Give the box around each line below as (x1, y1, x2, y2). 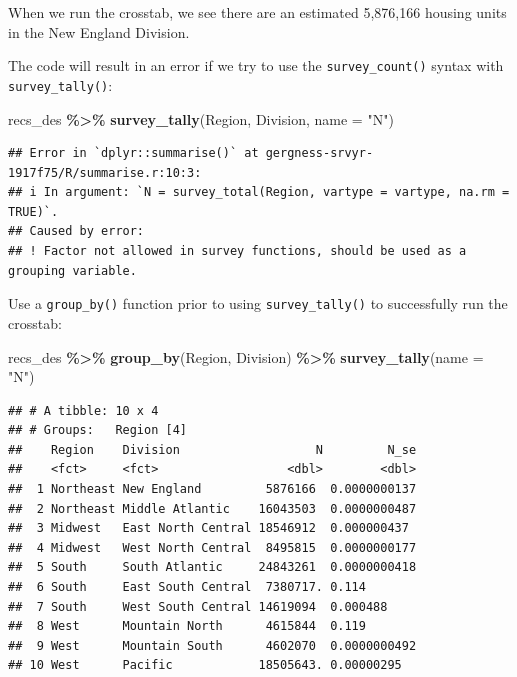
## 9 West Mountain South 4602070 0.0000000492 (8, 638, 417, 653)
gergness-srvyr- (265, 146, 374, 161)
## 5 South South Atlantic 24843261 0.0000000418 (8, 560, 417, 575)
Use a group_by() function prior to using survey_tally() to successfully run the (8, 293, 508, 314)
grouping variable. (8, 263, 137, 278)
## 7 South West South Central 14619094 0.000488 (8, 599, 388, 614)
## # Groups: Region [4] (8, 423, 187, 438)
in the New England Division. (8, 21, 190, 42)
